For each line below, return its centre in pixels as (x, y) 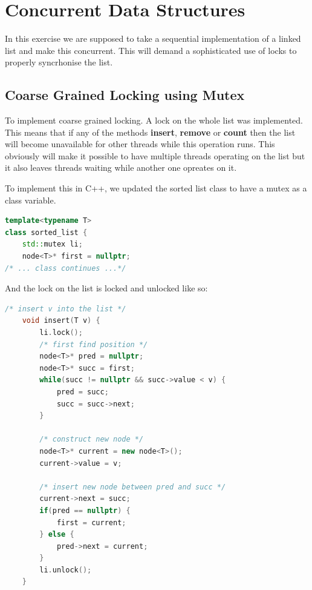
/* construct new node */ (92, 439)
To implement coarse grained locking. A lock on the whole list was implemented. (154, 120)
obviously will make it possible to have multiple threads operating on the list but (155, 155)
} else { (57, 535)
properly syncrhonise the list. (59, 62)
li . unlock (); (66, 570)
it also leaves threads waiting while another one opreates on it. (121, 167)
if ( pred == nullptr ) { (85, 510)
